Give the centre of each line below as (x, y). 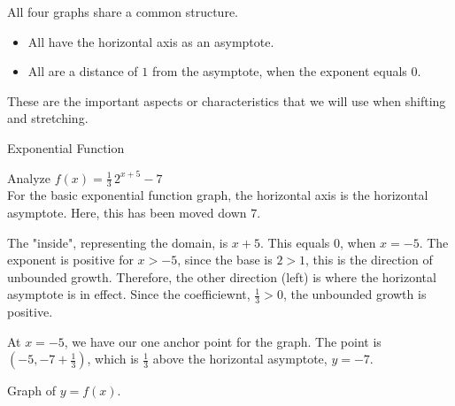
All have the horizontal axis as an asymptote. (151, 41)
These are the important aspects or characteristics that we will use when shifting (227, 100)
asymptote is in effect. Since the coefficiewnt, (129, 294)
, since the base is (225, 260)
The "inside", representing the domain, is (118, 242)
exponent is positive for (70, 260)
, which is (113, 359)
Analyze (29, 177)
